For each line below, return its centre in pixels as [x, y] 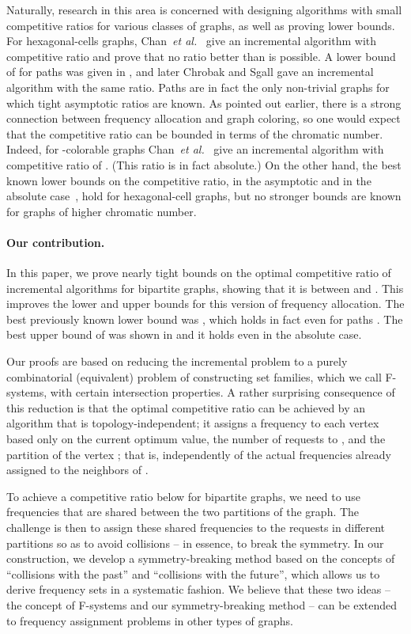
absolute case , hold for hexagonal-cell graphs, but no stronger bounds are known [204, 196]
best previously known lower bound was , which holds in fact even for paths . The [205, 319]
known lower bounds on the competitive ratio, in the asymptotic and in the [189, 180]
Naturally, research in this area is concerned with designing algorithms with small [204, 9]
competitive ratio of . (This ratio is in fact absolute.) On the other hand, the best [204, 164]
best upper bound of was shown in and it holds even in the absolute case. [184, 334]
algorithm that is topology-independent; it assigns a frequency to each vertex [193, 423]
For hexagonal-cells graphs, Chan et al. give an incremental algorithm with [192, 41]
